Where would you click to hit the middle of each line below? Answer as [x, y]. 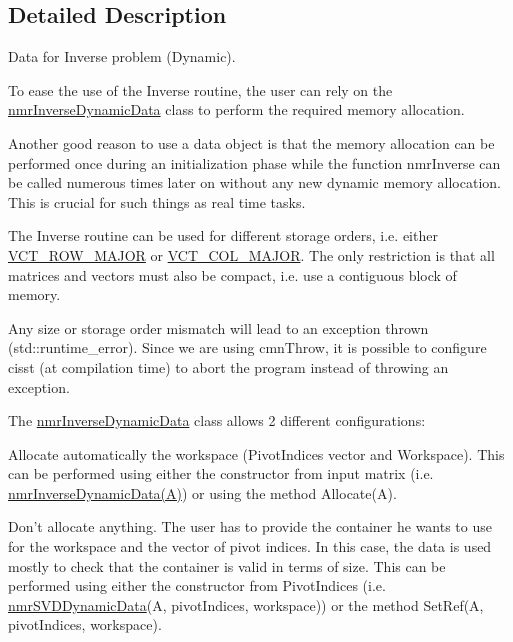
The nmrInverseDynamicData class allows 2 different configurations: [217, 420]
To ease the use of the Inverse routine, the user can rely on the [200, 89]
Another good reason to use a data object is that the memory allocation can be [251, 142]
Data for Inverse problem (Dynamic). [122, 56]
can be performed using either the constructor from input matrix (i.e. [221, 473]
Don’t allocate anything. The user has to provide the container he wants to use [250, 526]
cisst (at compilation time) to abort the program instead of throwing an [228, 366]
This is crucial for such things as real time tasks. [157, 201]
